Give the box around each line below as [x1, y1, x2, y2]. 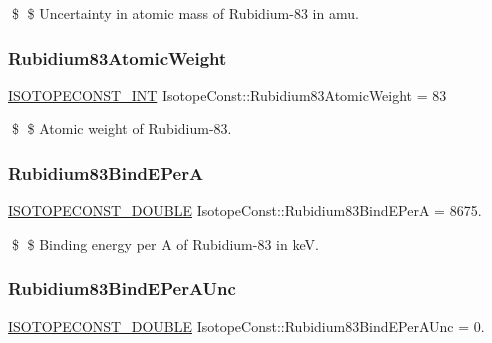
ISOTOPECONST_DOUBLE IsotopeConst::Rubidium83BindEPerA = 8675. [8, 200, 482, 221]
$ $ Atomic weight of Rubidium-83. [11, 118, 232, 139]
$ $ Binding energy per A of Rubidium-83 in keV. [11, 233, 319, 254]
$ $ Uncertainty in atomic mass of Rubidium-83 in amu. [11, 3, 359, 23]
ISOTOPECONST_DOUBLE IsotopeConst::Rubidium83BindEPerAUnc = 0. [8, 315, 485, 336]
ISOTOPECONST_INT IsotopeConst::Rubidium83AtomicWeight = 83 [8, 84, 447, 105]
